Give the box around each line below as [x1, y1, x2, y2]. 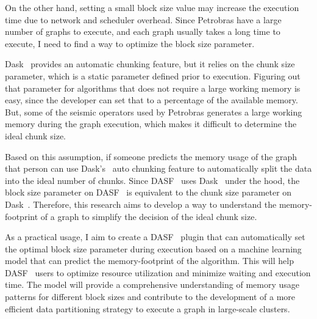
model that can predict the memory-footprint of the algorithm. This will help [5, 254, 294, 267]
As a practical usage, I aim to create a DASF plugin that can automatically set [5, 230, 305, 243]
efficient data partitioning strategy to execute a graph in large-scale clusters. [5, 302, 290, 315]
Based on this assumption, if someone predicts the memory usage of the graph [5, 150, 297, 163]
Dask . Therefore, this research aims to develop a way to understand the [5, 197, 277, 210]
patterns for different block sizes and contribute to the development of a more [5, 290, 296, 303]
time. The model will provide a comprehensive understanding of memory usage [5, 278, 299, 291]
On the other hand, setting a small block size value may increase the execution [5, 1, 299, 13]
